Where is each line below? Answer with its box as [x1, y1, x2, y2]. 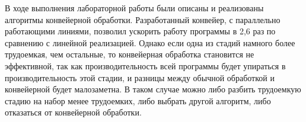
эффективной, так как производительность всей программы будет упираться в [5, 59, 286, 72]
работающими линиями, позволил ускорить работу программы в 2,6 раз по [5, 25, 276, 37]
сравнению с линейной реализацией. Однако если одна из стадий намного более [5, 36, 295, 49]
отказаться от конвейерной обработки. [5, 106, 142, 118]
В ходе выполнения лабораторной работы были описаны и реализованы [5, 2, 264, 14]
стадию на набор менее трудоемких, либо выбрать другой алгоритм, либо [5, 94, 271, 107]
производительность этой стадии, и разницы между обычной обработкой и [5, 71, 275, 84]
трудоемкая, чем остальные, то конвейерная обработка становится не [5, 48, 254, 60]
